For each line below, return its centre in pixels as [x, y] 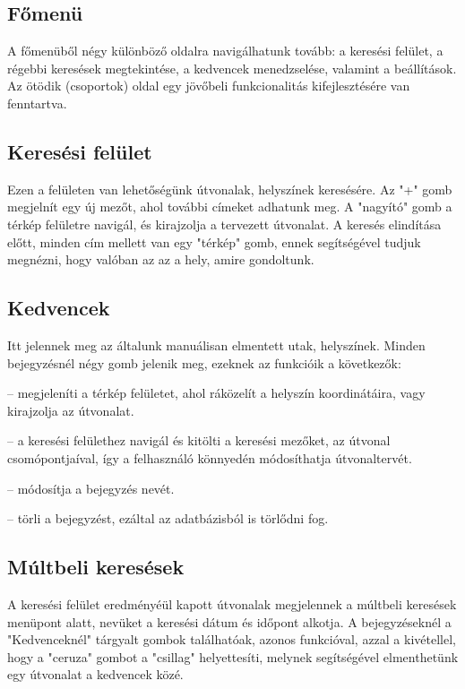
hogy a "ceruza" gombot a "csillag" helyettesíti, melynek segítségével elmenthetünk [233, 656]
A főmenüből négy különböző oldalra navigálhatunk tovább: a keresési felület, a [225, 51]
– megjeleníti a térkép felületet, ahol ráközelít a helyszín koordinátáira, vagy [216, 393]
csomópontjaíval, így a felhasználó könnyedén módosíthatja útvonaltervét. [210, 457]
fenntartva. [37, 103]
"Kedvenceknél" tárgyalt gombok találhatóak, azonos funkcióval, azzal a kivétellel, [232, 639]
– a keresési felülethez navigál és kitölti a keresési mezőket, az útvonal [199, 440]
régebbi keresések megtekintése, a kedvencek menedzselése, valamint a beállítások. [232, 68]
